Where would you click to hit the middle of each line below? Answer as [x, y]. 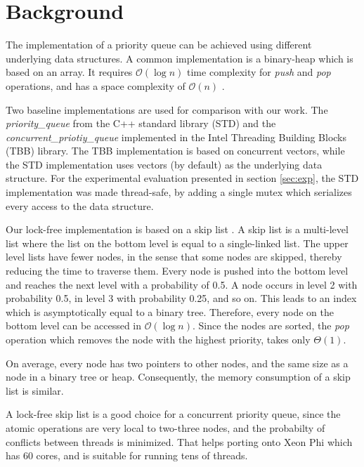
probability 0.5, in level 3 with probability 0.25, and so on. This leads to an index [181, 298]
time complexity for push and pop [259, 72]
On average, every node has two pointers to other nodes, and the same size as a [177, 363]
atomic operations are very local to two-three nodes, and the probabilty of [165, 427]
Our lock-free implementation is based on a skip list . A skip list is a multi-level [177, 229]
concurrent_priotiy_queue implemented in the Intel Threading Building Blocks [176, 137]
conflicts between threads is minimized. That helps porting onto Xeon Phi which [179, 441]
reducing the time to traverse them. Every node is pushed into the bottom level [177, 271]
